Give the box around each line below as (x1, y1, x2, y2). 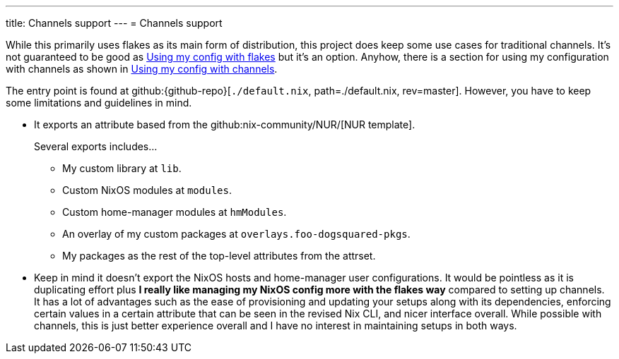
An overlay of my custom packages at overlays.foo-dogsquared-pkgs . (62, 228, 411, 240)
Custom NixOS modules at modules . (62, 184, 232, 196)
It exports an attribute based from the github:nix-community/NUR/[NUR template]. (34, 118, 415, 130)
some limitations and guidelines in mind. (6, 97, 192, 109)
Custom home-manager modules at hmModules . (62, 206, 287, 218)
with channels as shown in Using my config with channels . (6, 63, 278, 75)
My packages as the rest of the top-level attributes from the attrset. (62, 250, 376, 262)
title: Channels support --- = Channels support (6, 17, 223, 29)
